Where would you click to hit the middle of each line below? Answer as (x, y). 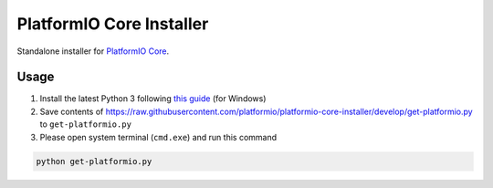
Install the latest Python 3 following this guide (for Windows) (153, 99)
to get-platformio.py (86, 124)
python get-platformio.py (94, 161)
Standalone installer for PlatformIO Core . (93, 51)
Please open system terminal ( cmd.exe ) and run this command (158, 137)
